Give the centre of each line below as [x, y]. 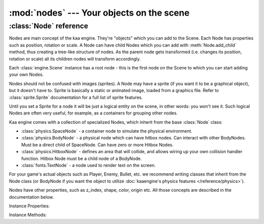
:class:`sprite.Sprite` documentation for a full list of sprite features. [76, 97]
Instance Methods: [28, 215]
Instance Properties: [29, 206]
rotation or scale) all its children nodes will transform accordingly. [75, 59]
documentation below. [31, 197]
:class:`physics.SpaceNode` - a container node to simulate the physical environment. [107, 131]
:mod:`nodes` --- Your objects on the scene [99, 13]
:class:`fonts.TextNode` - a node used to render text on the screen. [88, 165]
